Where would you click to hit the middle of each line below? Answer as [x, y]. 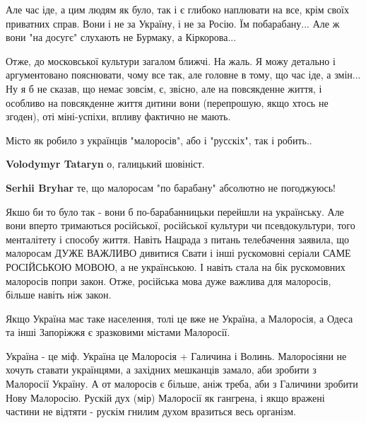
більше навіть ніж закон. [59, 295]
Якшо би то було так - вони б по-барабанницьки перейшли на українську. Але [175, 211]
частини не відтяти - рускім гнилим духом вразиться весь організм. [151, 411]
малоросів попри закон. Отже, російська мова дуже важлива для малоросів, [169, 280]
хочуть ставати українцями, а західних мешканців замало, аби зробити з [161, 370]
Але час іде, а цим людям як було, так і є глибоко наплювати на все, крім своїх [177, 9]
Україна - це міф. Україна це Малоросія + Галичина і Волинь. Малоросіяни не [176, 355]
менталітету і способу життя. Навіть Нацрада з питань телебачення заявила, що [177, 239]
